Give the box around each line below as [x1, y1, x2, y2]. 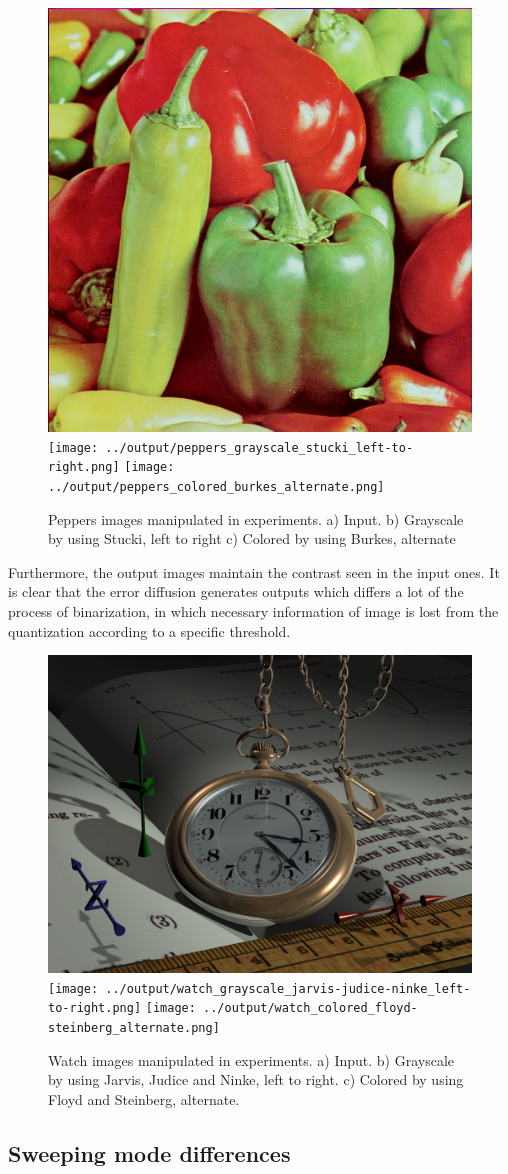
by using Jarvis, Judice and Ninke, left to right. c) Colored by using [48, 1069, 464, 1090]
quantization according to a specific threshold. [8, 620, 291, 641]
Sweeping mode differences [8, 1137, 291, 1168]
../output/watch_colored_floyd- [203, 1001, 418, 1016]
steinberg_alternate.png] [48, 1021, 220, 1036]
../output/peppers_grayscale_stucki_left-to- [105, 440, 414, 455]
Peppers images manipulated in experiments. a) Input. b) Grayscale [48, 508, 464, 529]
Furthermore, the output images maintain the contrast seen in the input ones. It [8, 561, 500, 582]
